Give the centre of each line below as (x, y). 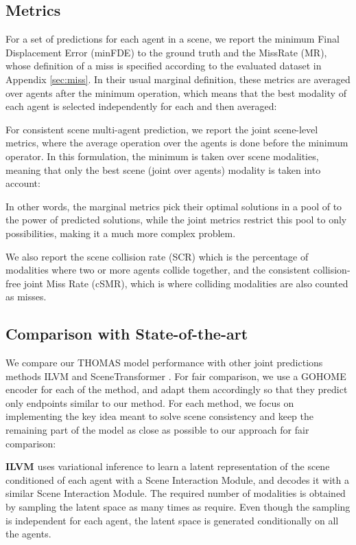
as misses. (26, 297)
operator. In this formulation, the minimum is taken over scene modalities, (162, 156)
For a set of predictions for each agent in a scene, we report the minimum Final (173, 39)
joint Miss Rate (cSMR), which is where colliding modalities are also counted (186, 283)
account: (23, 183)
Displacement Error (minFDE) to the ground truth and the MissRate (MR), (166, 52)
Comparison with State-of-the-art (127, 334)
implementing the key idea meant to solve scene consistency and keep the (160, 416)
